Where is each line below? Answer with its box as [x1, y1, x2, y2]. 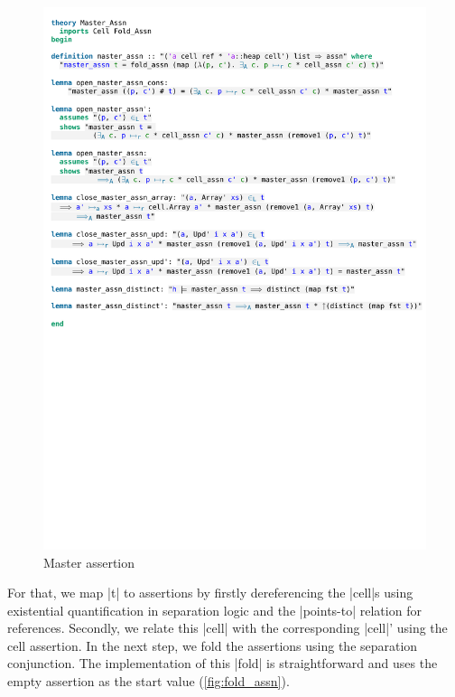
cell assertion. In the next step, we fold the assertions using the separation [7, 636, 418, 655]
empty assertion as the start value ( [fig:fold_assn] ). [7, 672, 290, 691]
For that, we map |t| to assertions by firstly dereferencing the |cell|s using [7, 583, 413, 602]
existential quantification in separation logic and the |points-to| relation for [7, 600, 422, 619]
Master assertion [43, 552, 135, 571]
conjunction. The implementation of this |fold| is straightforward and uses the [7, 654, 438, 673]
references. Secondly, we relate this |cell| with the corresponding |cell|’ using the [7, 618, 448, 637]
